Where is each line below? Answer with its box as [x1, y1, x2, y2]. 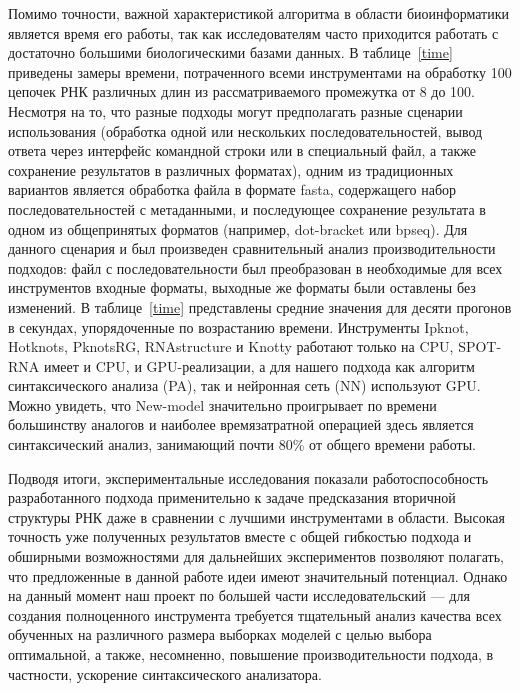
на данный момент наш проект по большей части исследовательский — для [8, 585, 470, 606]
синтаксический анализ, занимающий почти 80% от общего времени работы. [8, 434, 476, 455]
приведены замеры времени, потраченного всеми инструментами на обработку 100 [8, 61, 512, 82]
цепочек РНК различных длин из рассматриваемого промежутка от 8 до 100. [8, 81, 476, 102]
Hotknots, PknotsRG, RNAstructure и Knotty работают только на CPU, [8, 336, 454, 357]
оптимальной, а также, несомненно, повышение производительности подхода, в [8, 644, 494, 664]
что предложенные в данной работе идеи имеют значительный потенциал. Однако [8, 565, 508, 586]
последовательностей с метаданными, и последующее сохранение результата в [8, 198, 486, 219]
